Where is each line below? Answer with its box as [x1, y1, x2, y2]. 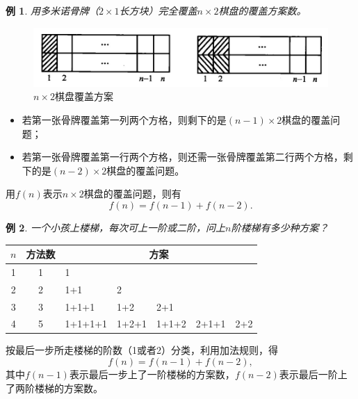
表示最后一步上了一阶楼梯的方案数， [69, 367, 235, 382]
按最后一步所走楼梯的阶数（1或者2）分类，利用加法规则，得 [6, 343, 278, 357]
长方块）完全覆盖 [119, 3, 197, 17]
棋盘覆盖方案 [54, 89, 113, 104]
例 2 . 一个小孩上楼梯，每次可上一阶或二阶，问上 [6, 220, 225, 234]
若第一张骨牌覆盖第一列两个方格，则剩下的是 [22, 112, 227, 127]
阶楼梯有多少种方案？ [231, 220, 329, 234]
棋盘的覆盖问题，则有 [83, 186, 181, 201]
